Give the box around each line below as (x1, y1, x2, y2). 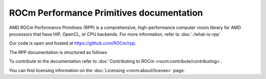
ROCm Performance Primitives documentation (9, 7, 203, 18)
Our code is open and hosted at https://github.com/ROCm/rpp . (9, 40, 136, 46)
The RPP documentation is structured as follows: (9, 49, 108, 55)
